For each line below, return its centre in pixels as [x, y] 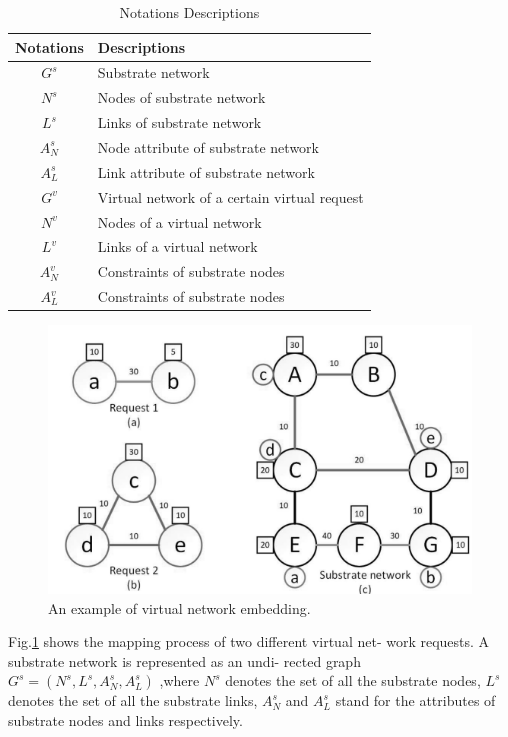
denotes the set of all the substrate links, [133, 700]
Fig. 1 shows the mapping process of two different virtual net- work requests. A [249, 641]
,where [179, 680]
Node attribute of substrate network [208, 146]
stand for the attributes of [415, 700]
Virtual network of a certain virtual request [230, 196]
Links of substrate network [179, 122]
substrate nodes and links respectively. [125, 720]
